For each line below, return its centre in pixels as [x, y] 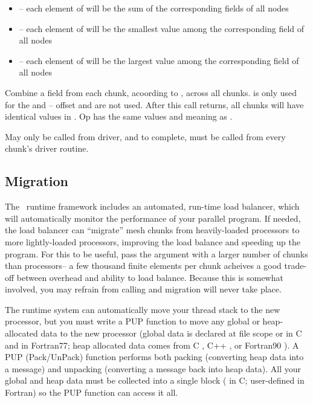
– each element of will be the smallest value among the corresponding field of [162, 28]
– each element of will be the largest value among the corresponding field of [159, 60]
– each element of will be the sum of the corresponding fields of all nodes [154, 8]
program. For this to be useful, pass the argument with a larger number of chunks [156, 253]
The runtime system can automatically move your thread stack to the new [143, 309]
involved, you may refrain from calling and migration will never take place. [143, 289]
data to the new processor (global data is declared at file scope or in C [171, 333]
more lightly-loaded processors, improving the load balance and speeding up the [153, 241]
